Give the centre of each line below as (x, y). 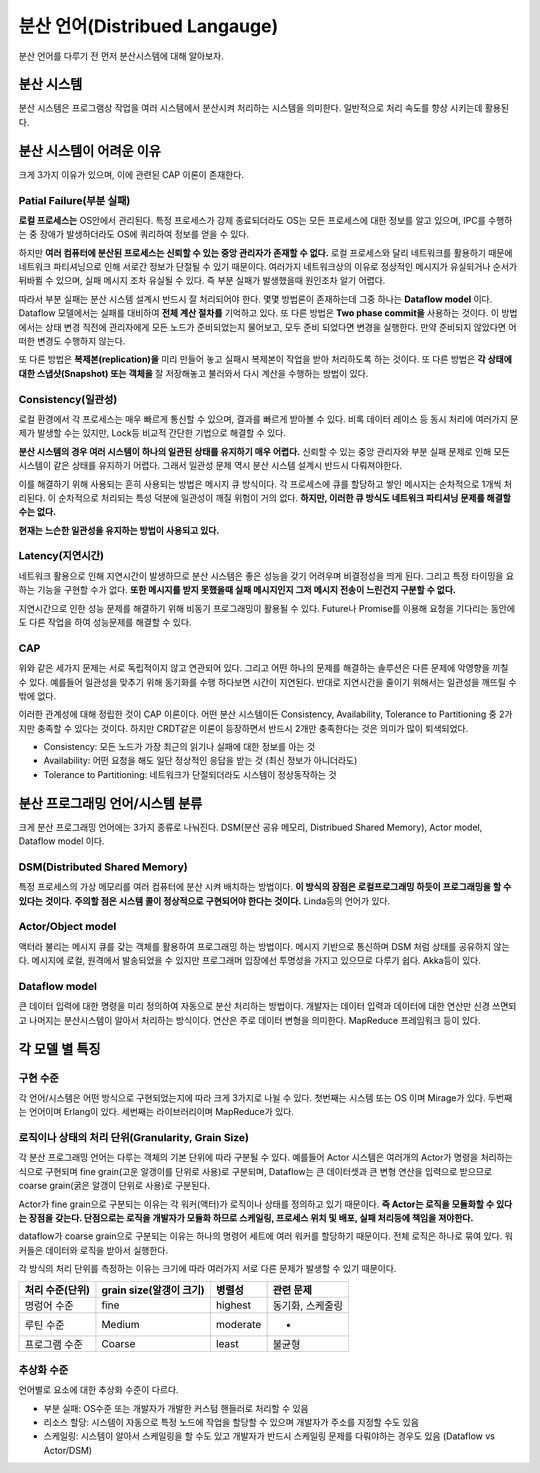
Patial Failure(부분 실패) (74, 200)
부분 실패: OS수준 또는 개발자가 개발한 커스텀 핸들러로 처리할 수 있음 (176, 1408)
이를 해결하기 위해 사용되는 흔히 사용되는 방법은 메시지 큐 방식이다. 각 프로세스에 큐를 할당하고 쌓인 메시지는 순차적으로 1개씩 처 (265, 484)
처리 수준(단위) (57, 1290)
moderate (238, 1324)
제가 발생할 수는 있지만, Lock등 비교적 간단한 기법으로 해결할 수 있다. (152, 433)
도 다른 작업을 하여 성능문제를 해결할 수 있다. (105, 622)
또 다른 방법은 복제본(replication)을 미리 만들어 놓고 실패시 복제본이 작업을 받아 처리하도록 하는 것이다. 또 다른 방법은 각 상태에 (265, 359)
